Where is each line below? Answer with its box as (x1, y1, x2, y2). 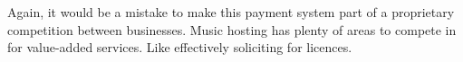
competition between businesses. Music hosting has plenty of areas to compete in (7, 20, 457, 39)
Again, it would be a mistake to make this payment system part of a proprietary (7, 3, 455, 21)
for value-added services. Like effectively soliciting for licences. (7, 38, 352, 57)
